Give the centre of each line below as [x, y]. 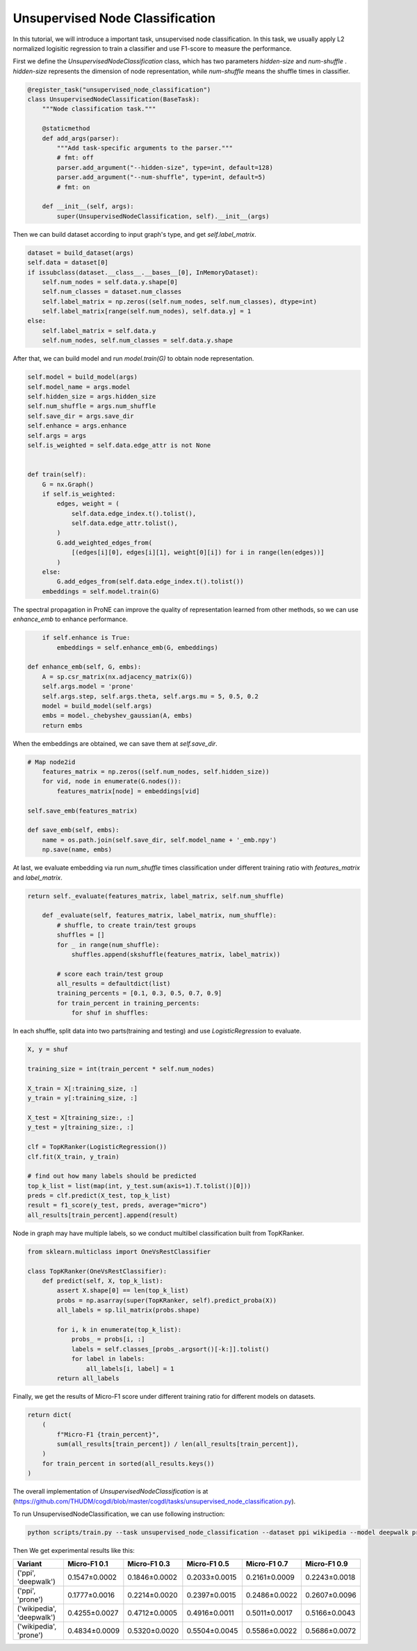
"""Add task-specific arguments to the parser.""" [145, 148]
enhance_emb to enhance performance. [70, 619]
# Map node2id [51, 762]
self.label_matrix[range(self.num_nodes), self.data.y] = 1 [147, 311]
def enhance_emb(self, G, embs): [84, 667]
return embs [63, 725]
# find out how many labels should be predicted [112, 1176]
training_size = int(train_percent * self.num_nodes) [121, 1069]
